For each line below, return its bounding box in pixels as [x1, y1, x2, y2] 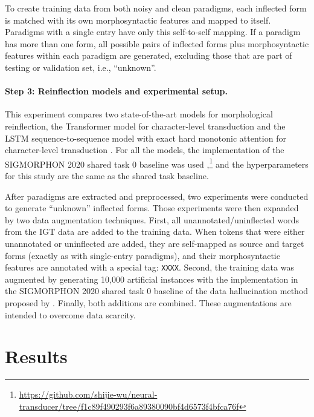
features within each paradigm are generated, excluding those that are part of [5, 49, 292, 62]
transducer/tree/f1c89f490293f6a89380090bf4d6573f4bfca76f [19, 399, 239, 412]
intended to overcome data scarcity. [5, 308, 136, 321]
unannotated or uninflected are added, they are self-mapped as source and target [5, 237, 304, 249]
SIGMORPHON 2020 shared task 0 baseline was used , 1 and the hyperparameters [5, 156, 309, 170]
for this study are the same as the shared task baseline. [5, 169, 209, 182]
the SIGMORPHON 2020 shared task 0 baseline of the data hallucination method [5, 284, 309, 297]
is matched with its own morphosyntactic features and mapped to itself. [5, 13, 271, 26]
